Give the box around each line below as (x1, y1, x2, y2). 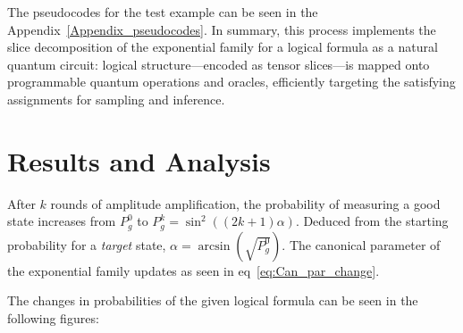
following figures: (7, 308, 99, 327)
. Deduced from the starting (295, 212, 449, 230)
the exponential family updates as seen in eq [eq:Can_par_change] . (7, 261, 380, 279)
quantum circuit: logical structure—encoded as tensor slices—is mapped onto (7, 54, 430, 73)
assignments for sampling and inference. (7, 89, 225, 108)
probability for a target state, (7, 235, 166, 254)
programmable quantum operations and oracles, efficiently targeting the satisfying (7, 72, 456, 91)
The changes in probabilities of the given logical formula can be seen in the (7, 291, 418, 310)
